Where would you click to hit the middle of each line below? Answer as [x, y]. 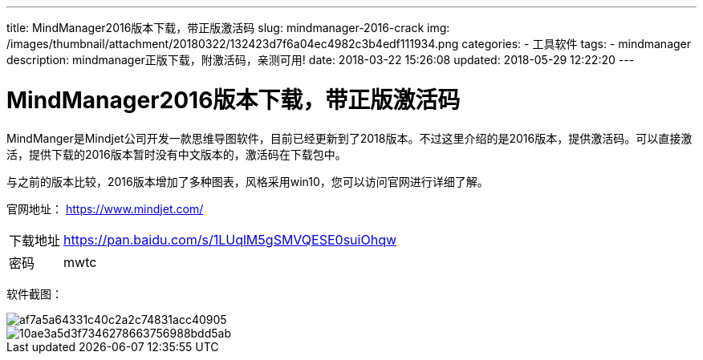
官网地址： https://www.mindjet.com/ [105, 208]
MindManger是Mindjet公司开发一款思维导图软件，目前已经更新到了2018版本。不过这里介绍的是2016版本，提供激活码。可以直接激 [349, 138]
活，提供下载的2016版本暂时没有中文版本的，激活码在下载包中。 [177, 154]
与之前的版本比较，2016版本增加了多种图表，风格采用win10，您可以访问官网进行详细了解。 [248, 181]
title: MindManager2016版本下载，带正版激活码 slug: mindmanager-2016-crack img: [228, 28]
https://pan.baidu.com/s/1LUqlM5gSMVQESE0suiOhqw [230, 239]
